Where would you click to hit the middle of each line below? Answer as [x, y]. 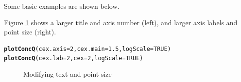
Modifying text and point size [68, 74]
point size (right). [30, 32]
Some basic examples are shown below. [62, 6]
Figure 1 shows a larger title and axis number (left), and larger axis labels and [121, 22]
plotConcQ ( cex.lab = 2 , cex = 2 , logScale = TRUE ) [74, 58]
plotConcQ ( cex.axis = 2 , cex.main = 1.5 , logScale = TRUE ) [87, 49]
